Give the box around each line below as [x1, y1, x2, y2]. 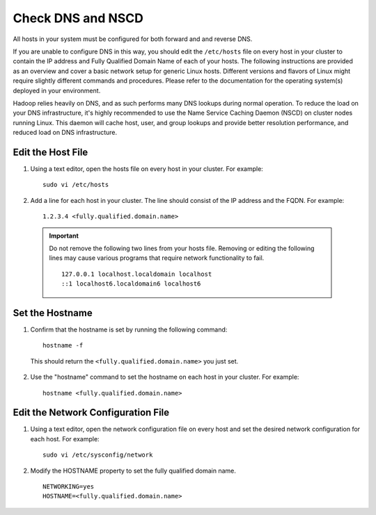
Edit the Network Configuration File [13, 407, 170, 418]
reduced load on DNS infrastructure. [13, 129, 118, 137]
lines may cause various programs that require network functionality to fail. [49, 254, 265, 262]
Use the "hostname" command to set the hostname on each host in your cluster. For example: [30, 373, 299, 382]
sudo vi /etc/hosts [42, 181, 109, 189]
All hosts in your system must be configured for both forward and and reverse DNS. [13, 35, 253, 43]
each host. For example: [30, 434, 100, 443]
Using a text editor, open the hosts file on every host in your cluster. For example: [30, 164, 264, 173]
